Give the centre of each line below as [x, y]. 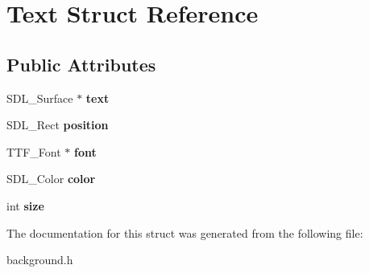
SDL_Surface [40, 98]
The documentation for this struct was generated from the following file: [185, 232]
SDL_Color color [51, 179]
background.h [40, 260]
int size [25, 205]
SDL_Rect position [58, 125]
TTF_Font [34, 151]
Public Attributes [81, 64]
